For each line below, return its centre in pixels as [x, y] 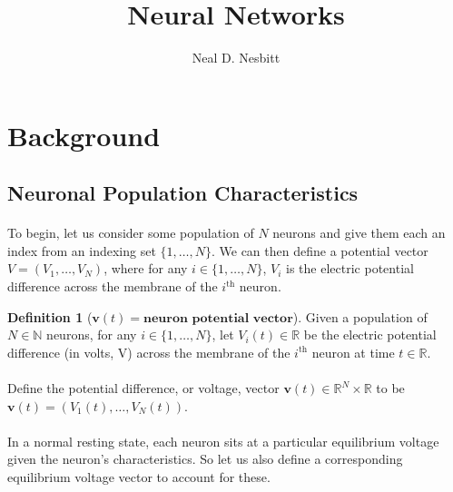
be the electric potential [370, 335]
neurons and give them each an [359, 233]
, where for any [146, 268]
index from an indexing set [82, 250]
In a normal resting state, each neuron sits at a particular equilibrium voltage [223, 441]
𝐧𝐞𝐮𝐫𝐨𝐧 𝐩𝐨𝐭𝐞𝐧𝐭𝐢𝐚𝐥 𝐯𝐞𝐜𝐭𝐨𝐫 [218, 318]
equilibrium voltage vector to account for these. [139, 477]
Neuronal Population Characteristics [183, 193]
